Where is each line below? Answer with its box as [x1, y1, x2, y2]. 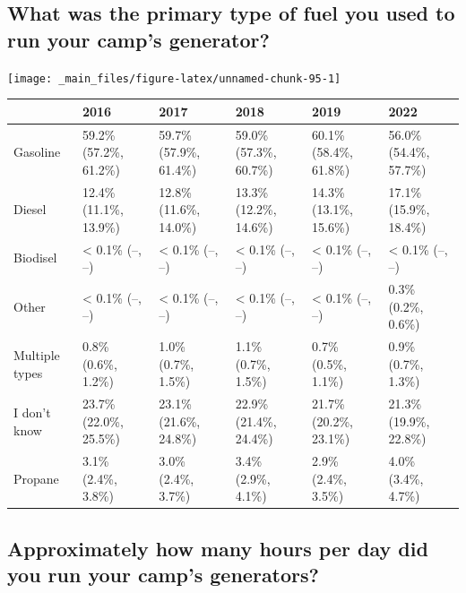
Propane [13, 468, 59, 487]
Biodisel [13, 248, 57, 267]
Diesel [13, 200, 47, 219]
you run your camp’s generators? [7, 561, 319, 589]
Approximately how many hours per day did [7, 534, 428, 562]
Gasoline [13, 142, 61, 161]
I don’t [13, 402, 51, 421]
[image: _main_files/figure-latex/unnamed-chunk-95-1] [7, 72, 341, 85]
